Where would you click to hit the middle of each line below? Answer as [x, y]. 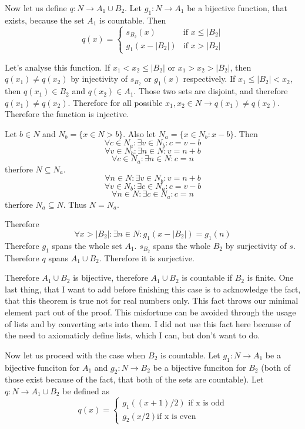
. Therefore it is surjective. [147, 257]
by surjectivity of [256, 245]
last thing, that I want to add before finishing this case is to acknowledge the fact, [153, 289]
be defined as [86, 390]
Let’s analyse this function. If [58, 67]
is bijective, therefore [110, 277]
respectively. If [209, 79]
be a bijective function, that [237, 8]
